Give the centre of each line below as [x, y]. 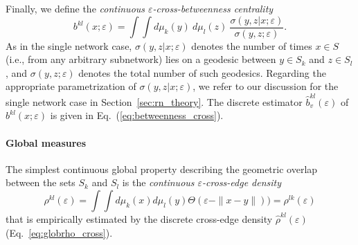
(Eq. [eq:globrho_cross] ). [59, 232]
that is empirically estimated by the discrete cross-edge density [139, 218]
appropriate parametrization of [71, 86]
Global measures [46, 142]
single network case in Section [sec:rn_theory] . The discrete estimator [154, 101]
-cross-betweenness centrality [213, 8]
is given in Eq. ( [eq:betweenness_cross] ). [137, 115]
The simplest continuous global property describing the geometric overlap [162, 169]
